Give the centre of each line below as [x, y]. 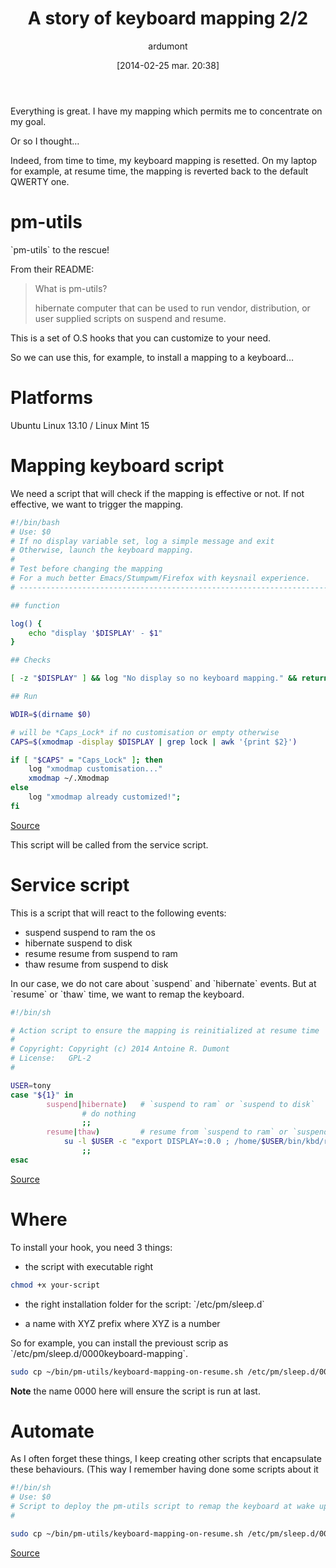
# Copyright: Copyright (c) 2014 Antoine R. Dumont [120, 1049]
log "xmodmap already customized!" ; [105, 797]
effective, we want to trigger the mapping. [97, 504]
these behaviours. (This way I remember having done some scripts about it [164, 1469]
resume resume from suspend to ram [101, 953]
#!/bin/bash [35, 522]
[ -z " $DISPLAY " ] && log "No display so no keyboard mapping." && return [169, 678]
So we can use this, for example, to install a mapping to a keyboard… [152, 357]
